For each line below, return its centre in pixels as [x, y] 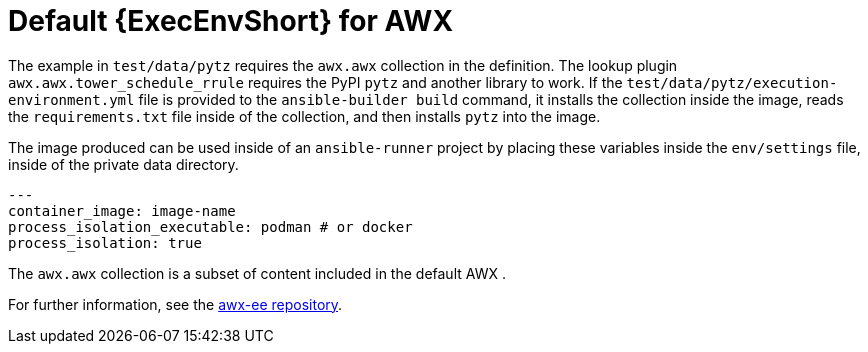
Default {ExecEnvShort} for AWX [231, 21]
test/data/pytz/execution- [732, 82]
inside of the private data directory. [123, 164]
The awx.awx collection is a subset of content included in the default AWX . [257, 273]
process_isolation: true [105, 242]
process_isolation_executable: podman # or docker [210, 226]
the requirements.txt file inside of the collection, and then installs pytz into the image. [304, 116]
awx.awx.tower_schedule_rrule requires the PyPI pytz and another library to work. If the [315, 82]
